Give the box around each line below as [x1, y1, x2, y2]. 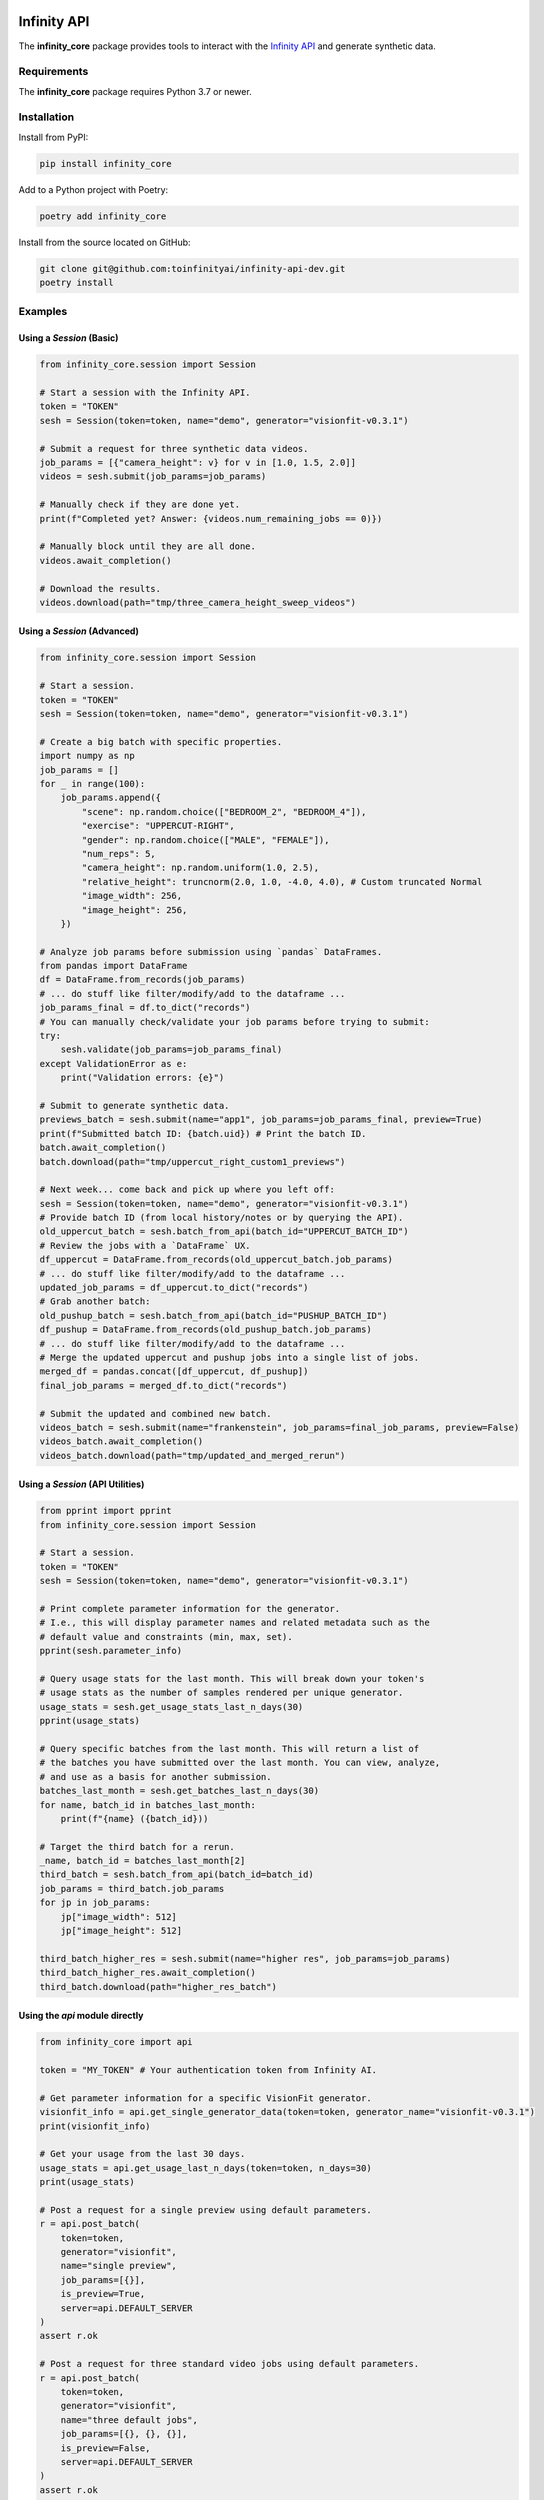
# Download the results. [39, 583, 162, 594]
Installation [18, 110, 75, 124]
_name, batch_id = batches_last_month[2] [39, 1855, 246, 1867]
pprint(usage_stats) [39, 1715, 140, 1727]
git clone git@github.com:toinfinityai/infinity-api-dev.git [39, 263, 346, 274]
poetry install [39, 277, 114, 289]
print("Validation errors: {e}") [60, 1072, 225, 1084]
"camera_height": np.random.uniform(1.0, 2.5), [81, 862, 320, 874]
